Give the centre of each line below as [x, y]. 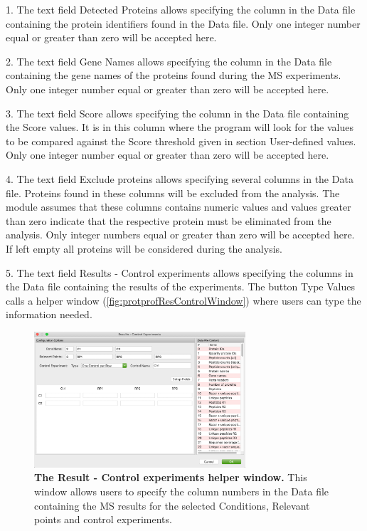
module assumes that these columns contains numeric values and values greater [179, 207]
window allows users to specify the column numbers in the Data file [182, 491]
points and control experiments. [103, 519]
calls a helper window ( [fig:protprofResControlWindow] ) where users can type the [183, 300]
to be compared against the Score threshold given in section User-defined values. [181, 141]
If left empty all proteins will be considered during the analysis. [144, 248]
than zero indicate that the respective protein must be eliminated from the [169, 220]
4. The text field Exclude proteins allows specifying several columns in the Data [180, 178]
